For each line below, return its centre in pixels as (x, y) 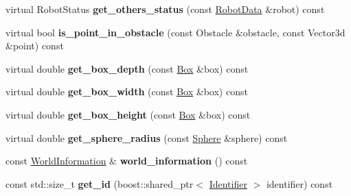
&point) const (35, 46)
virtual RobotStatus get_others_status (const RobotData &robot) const (165, 9)
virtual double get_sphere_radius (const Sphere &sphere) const (147, 137)
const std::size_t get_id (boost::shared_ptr (100, 183)
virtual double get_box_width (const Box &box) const (127, 91)
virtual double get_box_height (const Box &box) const (128, 114)
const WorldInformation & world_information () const (127, 161)
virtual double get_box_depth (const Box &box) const (127, 68)
